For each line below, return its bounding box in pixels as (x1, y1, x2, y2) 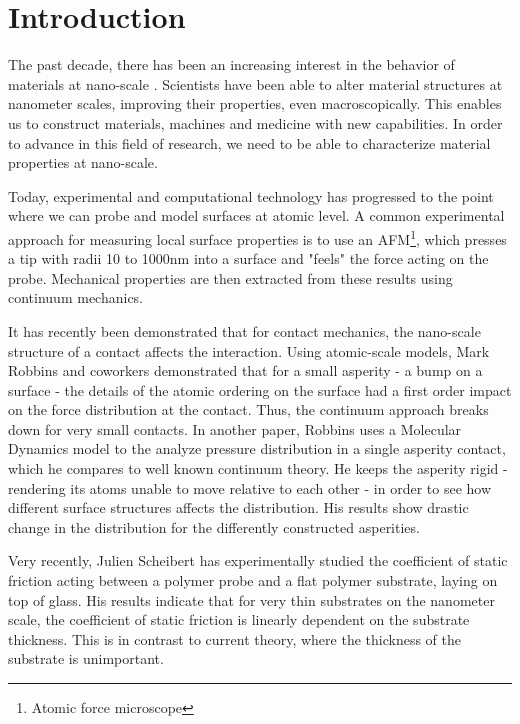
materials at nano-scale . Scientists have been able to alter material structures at (8, 73, 503, 94)
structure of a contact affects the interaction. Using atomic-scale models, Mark (8, 340, 490, 361)
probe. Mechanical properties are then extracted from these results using (8, 267, 453, 288)
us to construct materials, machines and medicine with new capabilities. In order (8, 112, 503, 133)
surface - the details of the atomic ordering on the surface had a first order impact (8, 379, 512, 400)
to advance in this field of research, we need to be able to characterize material (8, 132, 491, 153)
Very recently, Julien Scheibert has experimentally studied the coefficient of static (8, 550, 508, 571)
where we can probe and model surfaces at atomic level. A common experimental (8, 205, 505, 226)
